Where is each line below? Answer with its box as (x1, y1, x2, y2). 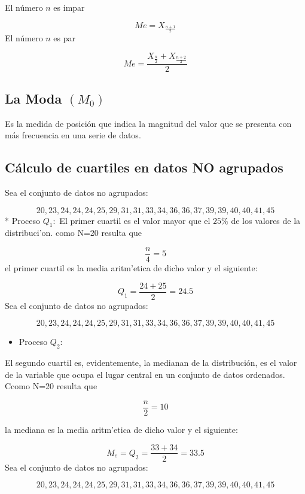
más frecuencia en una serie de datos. (5, 129, 141, 141)
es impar (53, 1, 85, 13)
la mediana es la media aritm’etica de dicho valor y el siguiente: (5, 423, 238, 435)
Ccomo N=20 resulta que (5, 380, 97, 392)
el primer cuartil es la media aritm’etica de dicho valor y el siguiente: (5, 262, 258, 274)
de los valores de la (231, 214, 301, 226)
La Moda (5, 89, 62, 107)
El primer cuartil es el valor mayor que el (59, 214, 211, 226)
